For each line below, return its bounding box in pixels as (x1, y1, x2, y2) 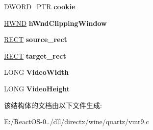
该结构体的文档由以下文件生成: (4, 100, 102, 110)
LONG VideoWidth (4, 67, 69, 77)
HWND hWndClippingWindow (4, 18, 107, 28)
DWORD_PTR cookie (4, 1, 76, 11)
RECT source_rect (4, 34, 67, 44)
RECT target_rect (4, 50, 66, 61)
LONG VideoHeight (4, 83, 70, 93)
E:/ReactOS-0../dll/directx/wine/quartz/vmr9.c (4, 116, 149, 127)
